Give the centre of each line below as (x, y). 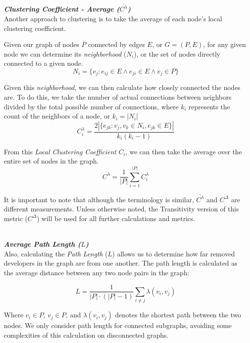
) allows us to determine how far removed (174, 253)
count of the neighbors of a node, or (57, 116)
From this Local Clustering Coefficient (60, 151)
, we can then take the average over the (184, 151)
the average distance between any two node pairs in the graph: (97, 272)
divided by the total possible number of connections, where (91, 106)
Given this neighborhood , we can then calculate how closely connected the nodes (122, 87)
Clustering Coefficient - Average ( (62, 9)
